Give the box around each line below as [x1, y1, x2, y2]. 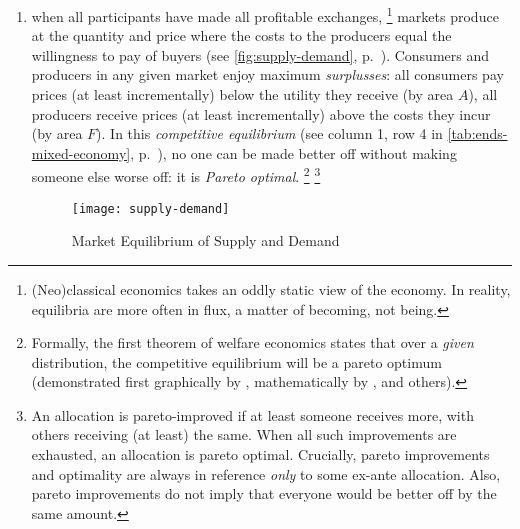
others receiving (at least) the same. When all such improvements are [31, 424, 457, 445]
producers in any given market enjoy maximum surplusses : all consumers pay [31, 64, 504, 85]
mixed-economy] [31, 142, 131, 163]
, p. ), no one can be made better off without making [130, 142, 457, 163]
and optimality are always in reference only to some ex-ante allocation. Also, [31, 463, 501, 484]
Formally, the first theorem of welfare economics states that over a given [31, 332, 474, 353]
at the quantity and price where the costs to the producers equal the [31, 25, 452, 46]
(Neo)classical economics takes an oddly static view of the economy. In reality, [31, 278, 511, 299]
